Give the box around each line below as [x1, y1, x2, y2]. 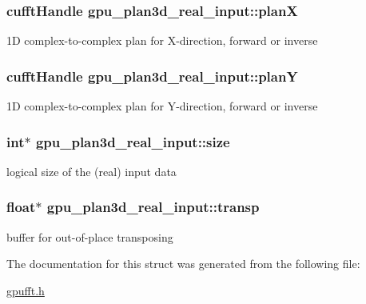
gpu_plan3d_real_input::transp [46, 197, 260, 217]
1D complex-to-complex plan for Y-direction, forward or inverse [6, 98, 318, 114]
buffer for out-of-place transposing [6, 228, 173, 245]
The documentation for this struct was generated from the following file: [6, 255, 360, 272]
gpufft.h [6, 282, 45, 298]
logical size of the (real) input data [6, 162, 177, 179]
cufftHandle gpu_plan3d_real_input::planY [6, 66, 298, 86]
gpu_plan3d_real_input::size [35, 131, 230, 151]
